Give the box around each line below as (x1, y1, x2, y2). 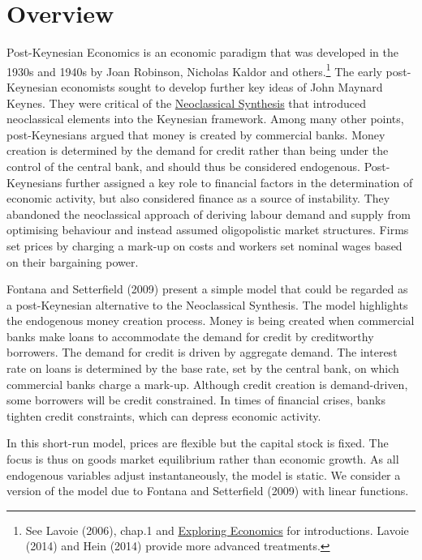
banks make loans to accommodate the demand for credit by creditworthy (6, 327, 374, 344)
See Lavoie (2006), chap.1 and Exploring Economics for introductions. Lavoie (25, 521, 409, 538)
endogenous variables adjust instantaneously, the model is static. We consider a (6, 466, 401, 483)
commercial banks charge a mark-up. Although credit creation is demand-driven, (6, 375, 408, 392)
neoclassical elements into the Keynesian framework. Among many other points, (6, 110, 404, 127)
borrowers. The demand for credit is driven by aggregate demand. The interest (6, 344, 398, 361)
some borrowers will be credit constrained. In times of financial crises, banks (6, 391, 386, 408)
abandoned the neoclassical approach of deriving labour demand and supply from (6, 205, 411, 222)
